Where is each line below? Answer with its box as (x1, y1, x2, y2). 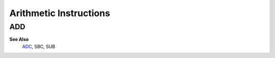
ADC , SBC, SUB (22, 43, 56, 49)
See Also (9, 36, 29, 42)
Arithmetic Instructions (9, 8, 111, 19)
